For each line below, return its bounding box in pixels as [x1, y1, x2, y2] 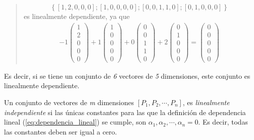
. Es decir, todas [198, 117, 248, 127]
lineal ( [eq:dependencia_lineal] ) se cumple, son [4, 117, 146, 127]
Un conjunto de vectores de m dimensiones [4, 97, 134, 108]
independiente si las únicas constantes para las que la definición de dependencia [4, 107, 246, 117]
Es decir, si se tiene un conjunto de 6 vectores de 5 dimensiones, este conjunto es [4, 70, 251, 81]
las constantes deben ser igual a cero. [4, 126, 117, 137]
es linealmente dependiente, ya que [23, 11, 130, 21]
